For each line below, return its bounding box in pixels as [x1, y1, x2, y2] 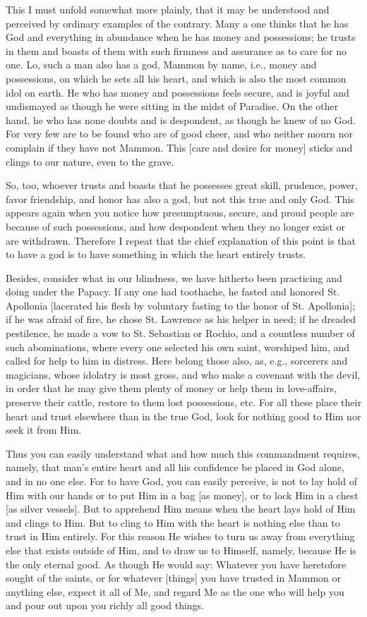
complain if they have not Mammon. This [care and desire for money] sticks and [6, 140, 353, 154]
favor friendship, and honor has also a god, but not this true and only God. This [6, 191, 354, 206]
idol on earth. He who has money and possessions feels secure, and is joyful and [6, 85, 349, 99]
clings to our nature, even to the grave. [6, 154, 174, 169]
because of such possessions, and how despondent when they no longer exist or [6, 219, 346, 233]
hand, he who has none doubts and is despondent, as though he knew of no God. [6, 112, 356, 127]
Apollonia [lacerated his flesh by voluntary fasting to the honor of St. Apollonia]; [6, 298, 356, 312]
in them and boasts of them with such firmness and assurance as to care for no [6, 43, 347, 58]
